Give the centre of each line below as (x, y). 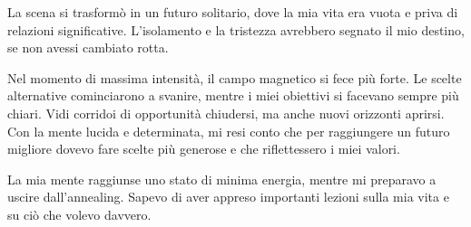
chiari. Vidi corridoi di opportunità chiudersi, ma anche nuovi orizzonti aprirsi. (226, 113)
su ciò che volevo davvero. (79, 214)
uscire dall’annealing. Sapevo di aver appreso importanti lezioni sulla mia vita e (228, 197)
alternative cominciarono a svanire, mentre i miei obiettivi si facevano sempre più (233, 95)
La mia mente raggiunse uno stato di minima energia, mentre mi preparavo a (222, 179)
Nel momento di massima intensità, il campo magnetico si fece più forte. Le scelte (235, 77)
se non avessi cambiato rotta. (88, 47)
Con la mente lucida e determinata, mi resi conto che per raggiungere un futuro (229, 131)
